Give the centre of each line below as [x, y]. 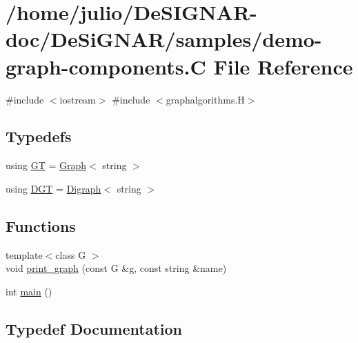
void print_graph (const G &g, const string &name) [116, 268]
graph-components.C [106, 66]
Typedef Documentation [94, 328]
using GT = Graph [46, 165]
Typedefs [39, 136]
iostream [78, 99]
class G [71, 254]
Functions [41, 225]
